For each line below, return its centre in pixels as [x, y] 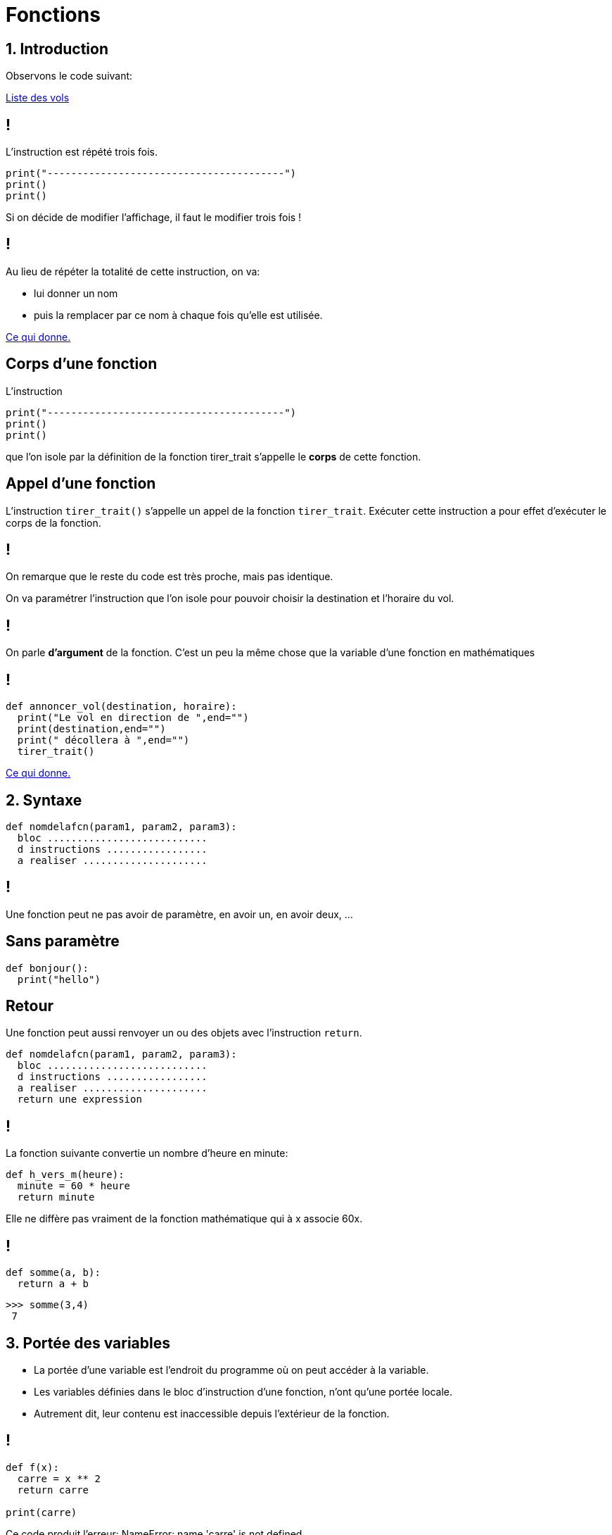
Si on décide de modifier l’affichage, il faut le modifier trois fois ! [154, 218]
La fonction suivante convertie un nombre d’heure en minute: [147, 1153]
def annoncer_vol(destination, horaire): [121, 707]
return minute [56, 1197]
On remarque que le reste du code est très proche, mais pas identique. [170, 577]
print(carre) [42, 1512]
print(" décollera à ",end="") [103, 740]
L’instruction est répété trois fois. [82, 152]
